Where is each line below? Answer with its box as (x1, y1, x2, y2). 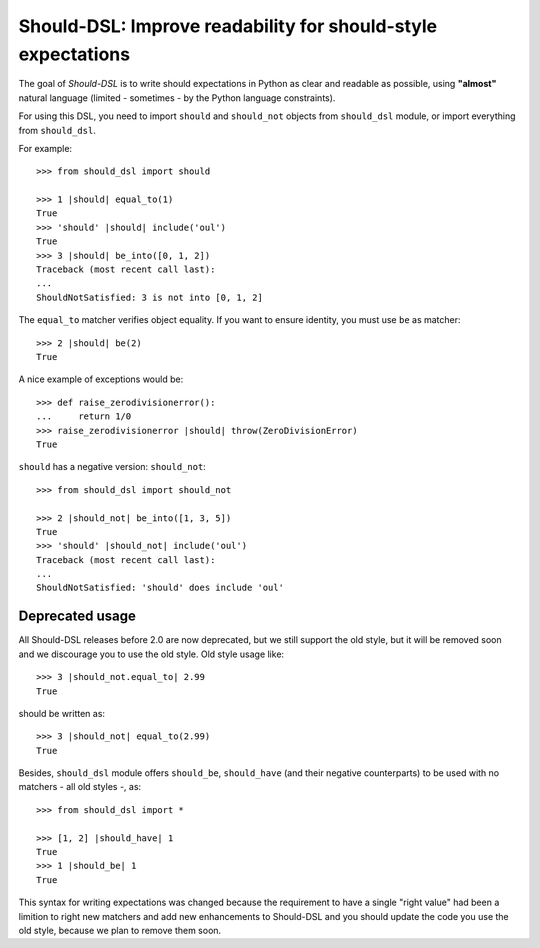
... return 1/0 (36, 411, 132, 422)
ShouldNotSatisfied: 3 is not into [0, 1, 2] (36, 291, 264, 303)
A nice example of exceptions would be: (18, 373, 184, 385)
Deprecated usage (18, 608, 137, 625)
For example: (18, 142, 73, 154)
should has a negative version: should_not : (18, 461, 207, 473)
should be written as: (18, 707, 105, 719)
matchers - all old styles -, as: (18, 781, 142, 793)
